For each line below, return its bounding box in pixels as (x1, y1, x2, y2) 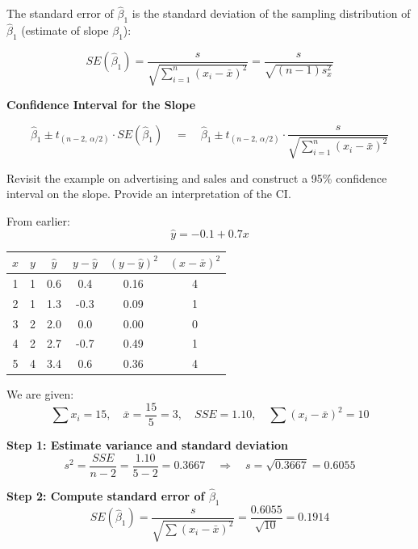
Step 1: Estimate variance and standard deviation (6, 437, 288, 454)
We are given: (6, 386, 74, 403)
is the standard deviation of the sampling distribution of (132, 5, 411, 22)
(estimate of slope (21, 22, 109, 39)
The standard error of (6, 5, 114, 22)
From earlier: (6, 212, 70, 229)
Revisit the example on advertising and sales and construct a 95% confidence (6, 169, 387, 186)
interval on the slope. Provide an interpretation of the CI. (6, 185, 291, 202)
